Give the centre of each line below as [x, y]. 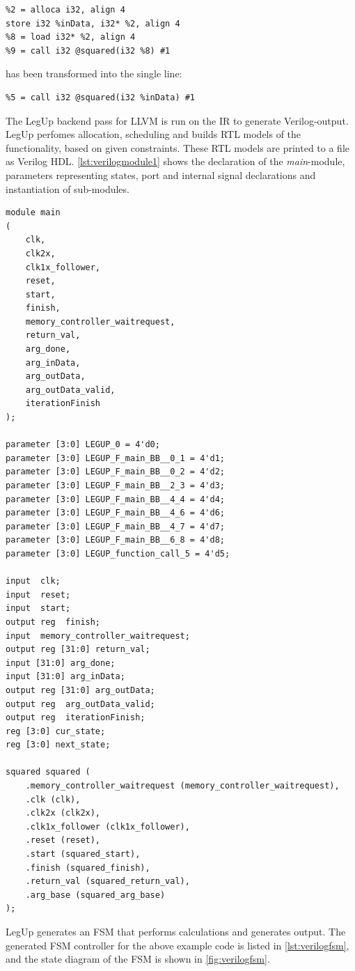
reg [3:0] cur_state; [56, 731]
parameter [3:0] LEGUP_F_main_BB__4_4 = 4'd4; [115, 499]
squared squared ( [48, 772]
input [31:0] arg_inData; [65, 677]
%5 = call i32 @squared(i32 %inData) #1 [101, 97]
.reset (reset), [63, 840]
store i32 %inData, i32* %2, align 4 [93, 23]
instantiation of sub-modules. [68, 188]
